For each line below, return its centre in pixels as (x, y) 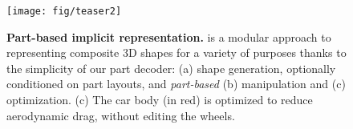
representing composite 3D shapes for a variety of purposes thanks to (176, 52)
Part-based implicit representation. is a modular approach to (169, 36)
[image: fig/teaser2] (64, 11)
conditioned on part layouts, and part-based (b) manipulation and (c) (176, 84)
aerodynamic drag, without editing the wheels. (121, 115)
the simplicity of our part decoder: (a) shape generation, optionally (171, 68)
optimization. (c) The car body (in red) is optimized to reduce (160, 100)
